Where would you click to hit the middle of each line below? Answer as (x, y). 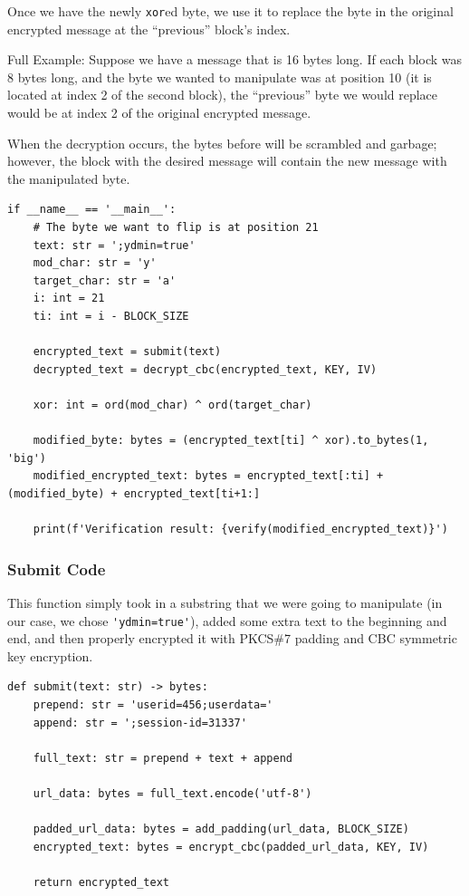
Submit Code (57, 568)
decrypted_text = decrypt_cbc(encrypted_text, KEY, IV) (205, 369)
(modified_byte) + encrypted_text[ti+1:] (134, 493)
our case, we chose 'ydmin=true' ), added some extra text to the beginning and (227, 620)
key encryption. (50, 655)
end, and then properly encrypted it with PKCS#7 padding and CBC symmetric (232, 638)
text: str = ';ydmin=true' (114, 245)
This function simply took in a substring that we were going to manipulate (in (225, 602)
